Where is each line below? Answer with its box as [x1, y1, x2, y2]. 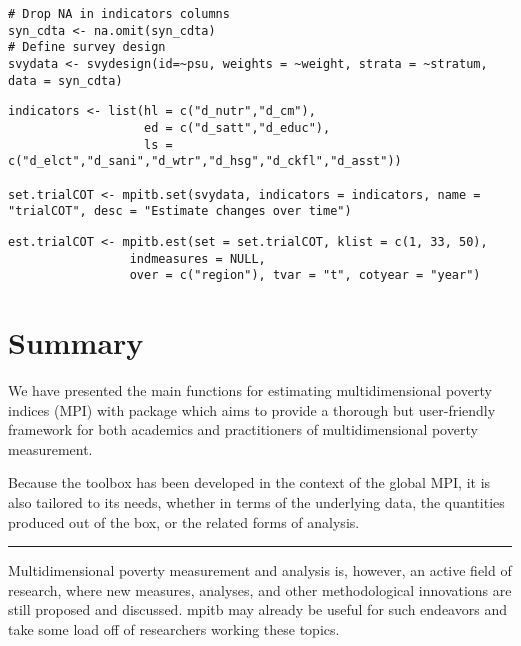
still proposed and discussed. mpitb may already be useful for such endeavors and [8, 599, 507, 620]
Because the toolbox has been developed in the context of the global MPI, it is [8, 472, 491, 493]
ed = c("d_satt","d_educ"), [144, 120, 331, 135]
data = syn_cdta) [8, 73, 123, 88]
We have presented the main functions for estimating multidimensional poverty [8, 379, 492, 400]
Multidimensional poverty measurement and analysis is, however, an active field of [8, 560, 512, 581]
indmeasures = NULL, [129, 251, 266, 266]
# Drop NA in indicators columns [8, 7, 230, 21]
